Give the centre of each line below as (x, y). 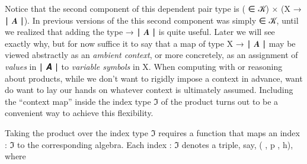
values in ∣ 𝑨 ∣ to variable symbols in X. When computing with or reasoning (144, 66)
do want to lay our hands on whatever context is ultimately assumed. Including (149, 90)
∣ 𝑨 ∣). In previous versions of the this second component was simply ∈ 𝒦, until (152, 20)
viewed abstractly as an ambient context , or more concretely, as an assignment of (151, 55)
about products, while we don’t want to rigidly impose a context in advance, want (154, 78)
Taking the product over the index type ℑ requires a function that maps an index (152, 132)
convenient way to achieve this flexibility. (79, 113)
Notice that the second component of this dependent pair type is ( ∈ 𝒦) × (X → (153, 8)
